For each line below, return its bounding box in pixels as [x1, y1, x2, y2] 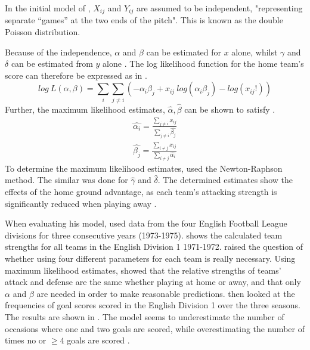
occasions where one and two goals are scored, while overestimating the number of [5, 322, 305, 334]
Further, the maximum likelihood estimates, [5, 103, 165, 115]
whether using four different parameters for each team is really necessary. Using [5, 252, 296, 264]
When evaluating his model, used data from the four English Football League [5, 217, 287, 230]
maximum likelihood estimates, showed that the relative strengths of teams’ [5, 264, 281, 276]
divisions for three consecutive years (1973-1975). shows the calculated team [5, 228, 283, 241]
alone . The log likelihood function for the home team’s [103, 57, 304, 70]
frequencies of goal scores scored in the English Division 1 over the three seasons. [5, 299, 300, 311]
